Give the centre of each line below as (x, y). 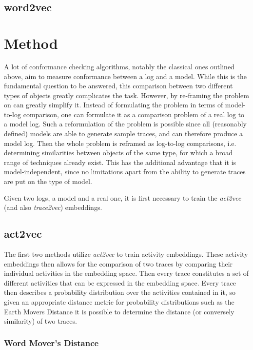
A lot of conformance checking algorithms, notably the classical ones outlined (119, 66)
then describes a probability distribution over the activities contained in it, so (120, 292)
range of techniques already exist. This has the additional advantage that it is (120, 162)
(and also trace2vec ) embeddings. (53, 207)
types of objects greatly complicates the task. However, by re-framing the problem (126, 95)
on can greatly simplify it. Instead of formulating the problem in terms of (114, 105)
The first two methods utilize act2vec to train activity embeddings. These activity (126, 254)
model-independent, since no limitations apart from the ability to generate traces (125, 172)
